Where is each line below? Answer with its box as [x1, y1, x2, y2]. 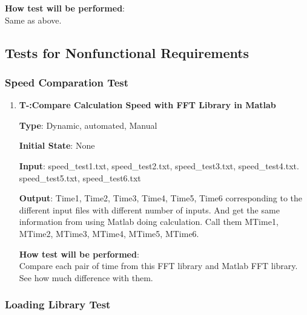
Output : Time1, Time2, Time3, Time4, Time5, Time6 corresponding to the [19, 192, 303, 204]
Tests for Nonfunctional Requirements [5, 43, 249, 62]
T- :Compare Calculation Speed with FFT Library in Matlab [19, 99, 276, 111]
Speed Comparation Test [5, 74, 129, 89]
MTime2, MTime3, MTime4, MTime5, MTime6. [19, 227, 199, 239]
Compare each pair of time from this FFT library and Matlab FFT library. [19, 259, 298, 272]
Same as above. [5, 13, 62, 26]
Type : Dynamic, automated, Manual [19, 119, 157, 131]
